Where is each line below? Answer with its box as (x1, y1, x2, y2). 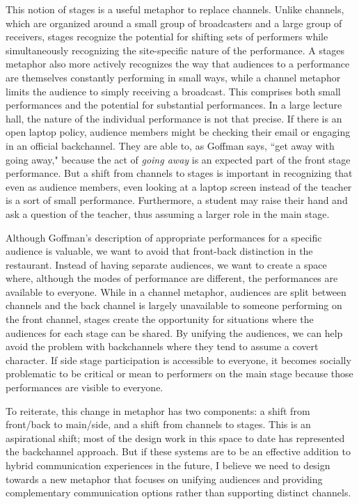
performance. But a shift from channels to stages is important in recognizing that (6, 166, 353, 180)
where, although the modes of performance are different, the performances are (6, 271, 338, 285)
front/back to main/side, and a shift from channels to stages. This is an (6, 417, 311, 432)
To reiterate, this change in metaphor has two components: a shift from (6, 403, 310, 418)
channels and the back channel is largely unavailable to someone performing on (6, 298, 342, 313)
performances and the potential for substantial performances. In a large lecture (6, 97, 342, 112)
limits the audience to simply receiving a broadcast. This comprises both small (6, 84, 341, 98)
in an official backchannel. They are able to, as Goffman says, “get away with (6, 138, 335, 152)
